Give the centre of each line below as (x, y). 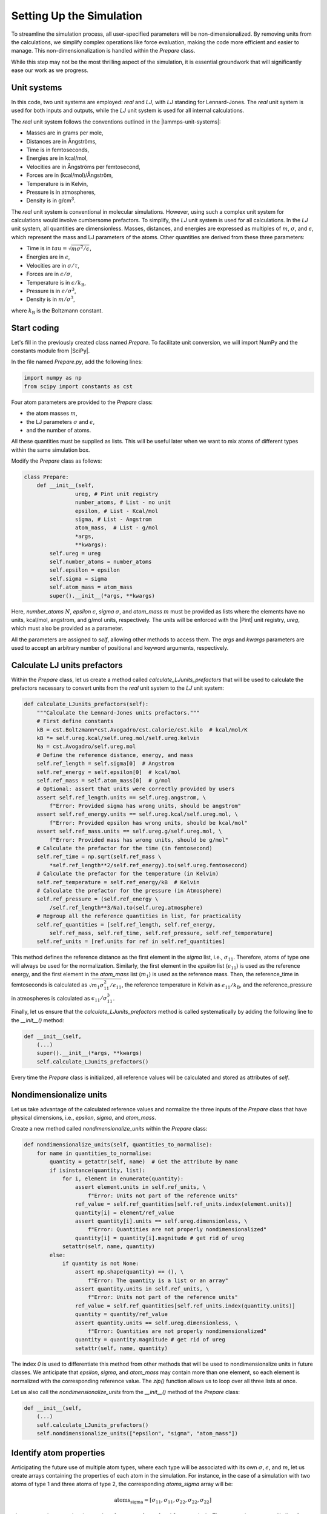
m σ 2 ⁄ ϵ (81, 248)
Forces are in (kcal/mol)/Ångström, (70, 175)
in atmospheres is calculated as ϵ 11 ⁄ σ (59, 999)
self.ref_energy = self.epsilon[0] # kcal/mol (109, 772)
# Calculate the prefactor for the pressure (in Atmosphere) (129, 891)
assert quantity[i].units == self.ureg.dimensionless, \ (161, 1221)
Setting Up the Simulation (77, 16)
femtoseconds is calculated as (49, 985)
